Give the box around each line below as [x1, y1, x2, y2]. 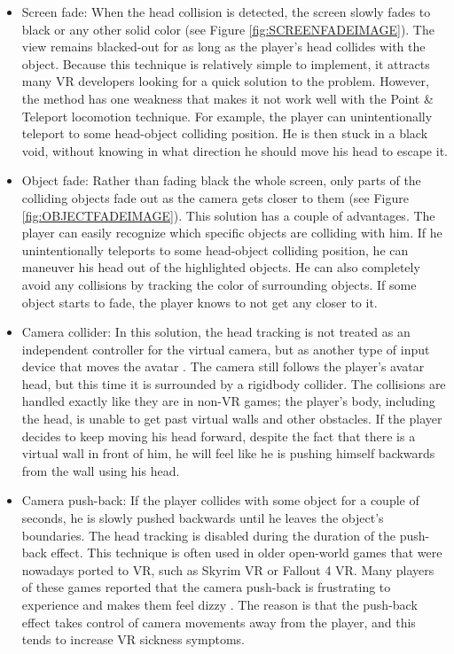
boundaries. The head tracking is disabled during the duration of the [21, 526, 396, 544]
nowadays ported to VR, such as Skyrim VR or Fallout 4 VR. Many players [21, 560, 434, 579]
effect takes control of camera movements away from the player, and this [21, 612, 416, 631]
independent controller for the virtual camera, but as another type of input [21, 339, 430, 358]
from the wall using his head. [21, 461, 180, 479]
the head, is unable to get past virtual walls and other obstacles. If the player [21, 409, 442, 428]
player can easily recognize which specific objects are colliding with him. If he [21, 223, 442, 242]
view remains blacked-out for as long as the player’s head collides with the [21, 37, 426, 56]
